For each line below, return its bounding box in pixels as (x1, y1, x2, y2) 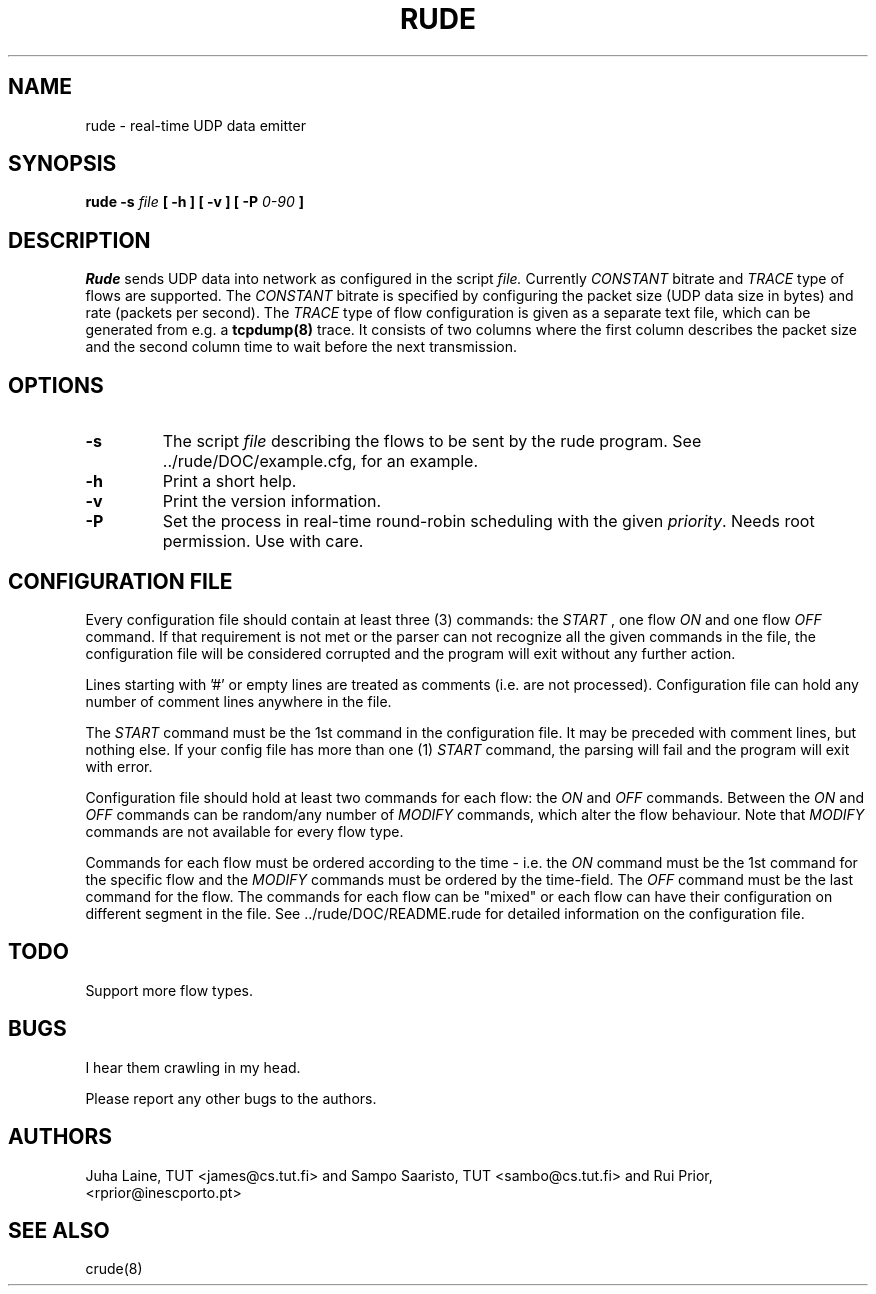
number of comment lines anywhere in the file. (85, 692, 392, 710)
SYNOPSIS (8, 151, 117, 177)
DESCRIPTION (8, 227, 151, 253)
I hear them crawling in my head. (85, 1058, 301, 1076)
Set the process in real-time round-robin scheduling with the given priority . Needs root (162, 511, 815, 532)
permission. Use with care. (162, 531, 364, 552)
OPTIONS (8, 372, 104, 398)
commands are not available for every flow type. (85, 822, 404, 840)
